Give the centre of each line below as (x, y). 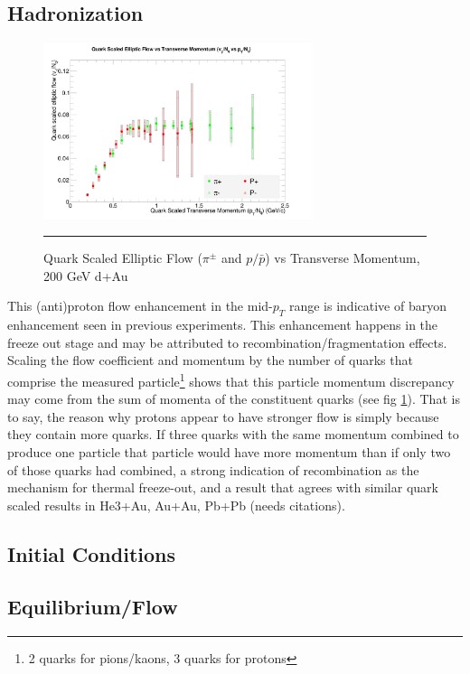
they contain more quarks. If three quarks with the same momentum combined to (233, 434)
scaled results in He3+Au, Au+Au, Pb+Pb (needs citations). (176, 505)
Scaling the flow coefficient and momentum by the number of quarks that (210, 360)
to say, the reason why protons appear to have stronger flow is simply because (223, 416)
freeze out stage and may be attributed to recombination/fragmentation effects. (227, 342)
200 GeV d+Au (86, 275)
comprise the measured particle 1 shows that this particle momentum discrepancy (231, 379)
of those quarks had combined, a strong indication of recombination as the (213, 469)
